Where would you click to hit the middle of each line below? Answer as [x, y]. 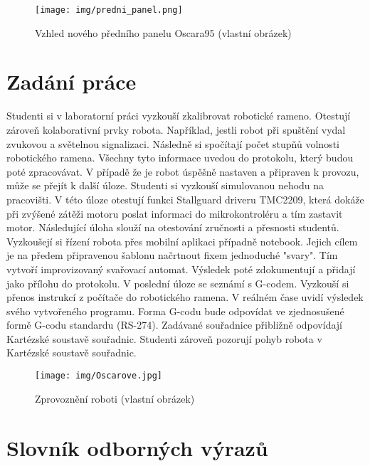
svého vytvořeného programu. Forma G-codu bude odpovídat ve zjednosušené [175, 311]
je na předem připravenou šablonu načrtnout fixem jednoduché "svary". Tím [172, 255]
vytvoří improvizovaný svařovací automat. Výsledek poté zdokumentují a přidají [181, 269]
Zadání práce [72, 81]
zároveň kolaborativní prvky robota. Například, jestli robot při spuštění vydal [176, 129]
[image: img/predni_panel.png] [109, 10]
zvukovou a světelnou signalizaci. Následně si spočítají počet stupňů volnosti [173, 143]
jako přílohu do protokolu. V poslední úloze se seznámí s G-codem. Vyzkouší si [178, 283]
